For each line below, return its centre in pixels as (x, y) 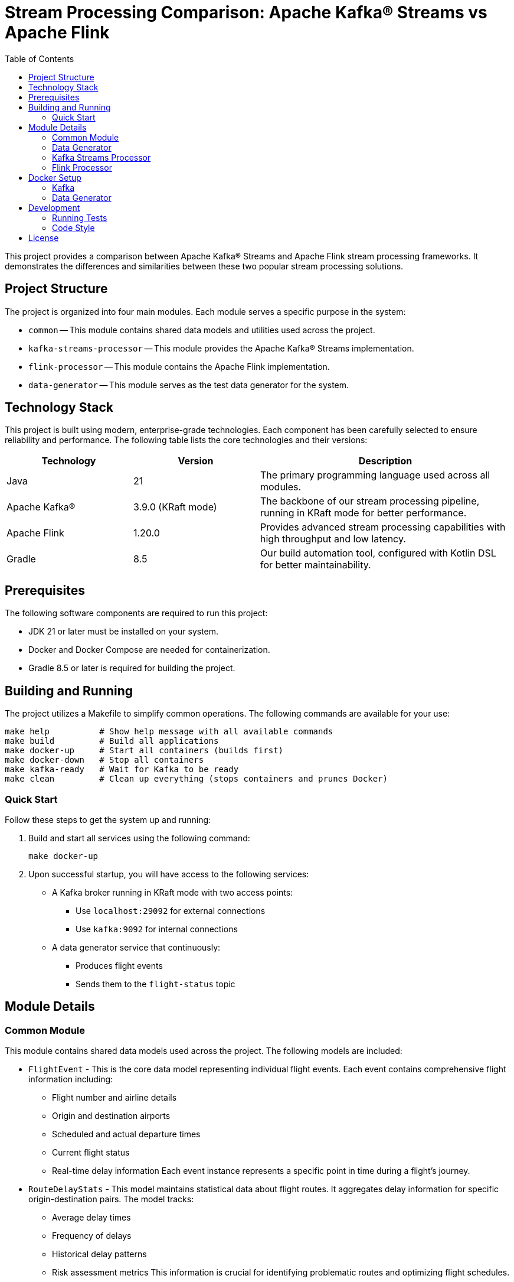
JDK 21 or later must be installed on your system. (124, 632)
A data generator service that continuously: (136, 947)
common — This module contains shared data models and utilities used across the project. (202, 330)
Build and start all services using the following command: (139, 838)
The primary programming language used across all (375, 475)
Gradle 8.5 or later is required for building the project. (132, 668)
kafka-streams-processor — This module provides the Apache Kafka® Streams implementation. (221, 348)
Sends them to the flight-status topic (155, 984)
